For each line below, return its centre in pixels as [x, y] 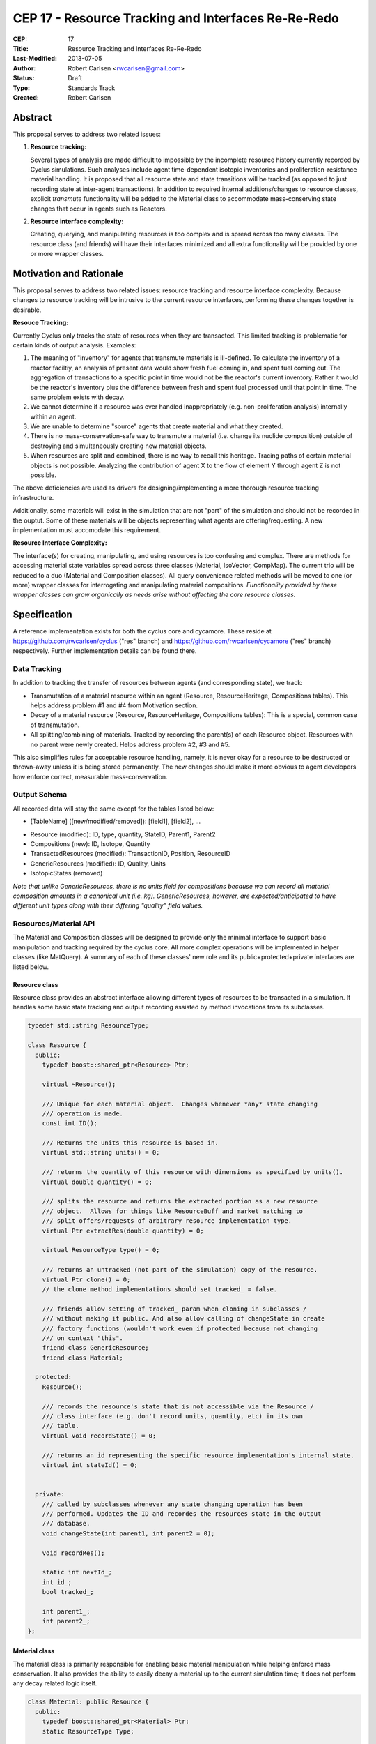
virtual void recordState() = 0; [99, 1436]
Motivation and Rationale [68, 273]
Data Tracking [37, 668]
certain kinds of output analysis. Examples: [75, 345]
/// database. [66, 1524]
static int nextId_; [77, 1572]
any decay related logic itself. [55, 1683]
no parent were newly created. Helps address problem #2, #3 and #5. [130, 744]
